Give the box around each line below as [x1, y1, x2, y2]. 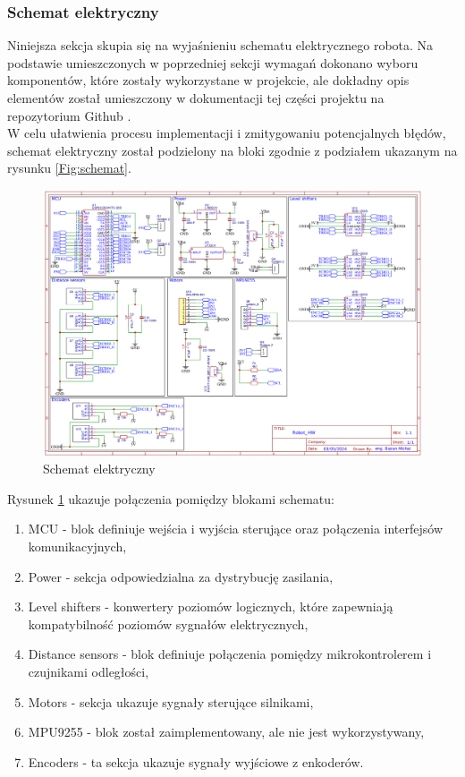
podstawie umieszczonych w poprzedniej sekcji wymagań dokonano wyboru [7, 53, 418, 72]
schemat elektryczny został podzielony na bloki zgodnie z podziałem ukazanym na [7, 141, 458, 159]
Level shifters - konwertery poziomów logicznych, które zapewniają [28, 597, 393, 616]
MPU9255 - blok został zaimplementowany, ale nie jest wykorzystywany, [28, 722, 425, 741]
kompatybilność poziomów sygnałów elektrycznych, [28, 614, 309, 633]
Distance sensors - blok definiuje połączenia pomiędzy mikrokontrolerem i [28, 645, 432, 663]
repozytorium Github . [7, 106, 131, 124]
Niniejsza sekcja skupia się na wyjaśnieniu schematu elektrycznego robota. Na [7, 36, 434, 55]
